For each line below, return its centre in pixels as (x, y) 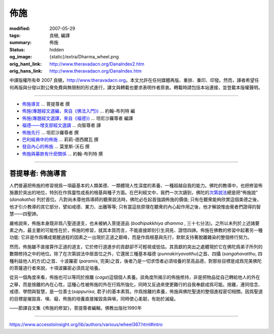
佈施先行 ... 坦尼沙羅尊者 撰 (50, 132)
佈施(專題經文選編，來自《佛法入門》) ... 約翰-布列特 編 (79, 111)
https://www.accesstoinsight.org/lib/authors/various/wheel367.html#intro (86, 324)
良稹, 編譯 (60, 35)
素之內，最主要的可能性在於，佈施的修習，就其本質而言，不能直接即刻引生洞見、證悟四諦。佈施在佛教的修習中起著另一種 (136, 230)
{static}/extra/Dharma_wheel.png (84, 57)
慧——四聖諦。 (25, 214)
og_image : (21, 57)
